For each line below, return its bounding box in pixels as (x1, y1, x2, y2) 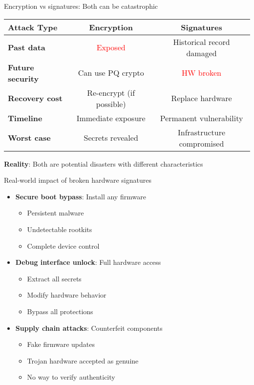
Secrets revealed (84, 132, 138, 144)
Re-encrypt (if (87, 86, 135, 98)
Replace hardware (171, 92, 232, 104)
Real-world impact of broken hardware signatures (4, 175, 151, 185)
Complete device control (27, 240, 100, 251)
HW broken (182, 67, 221, 79)
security (8, 72, 39, 84)
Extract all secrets (27, 273, 82, 283)
